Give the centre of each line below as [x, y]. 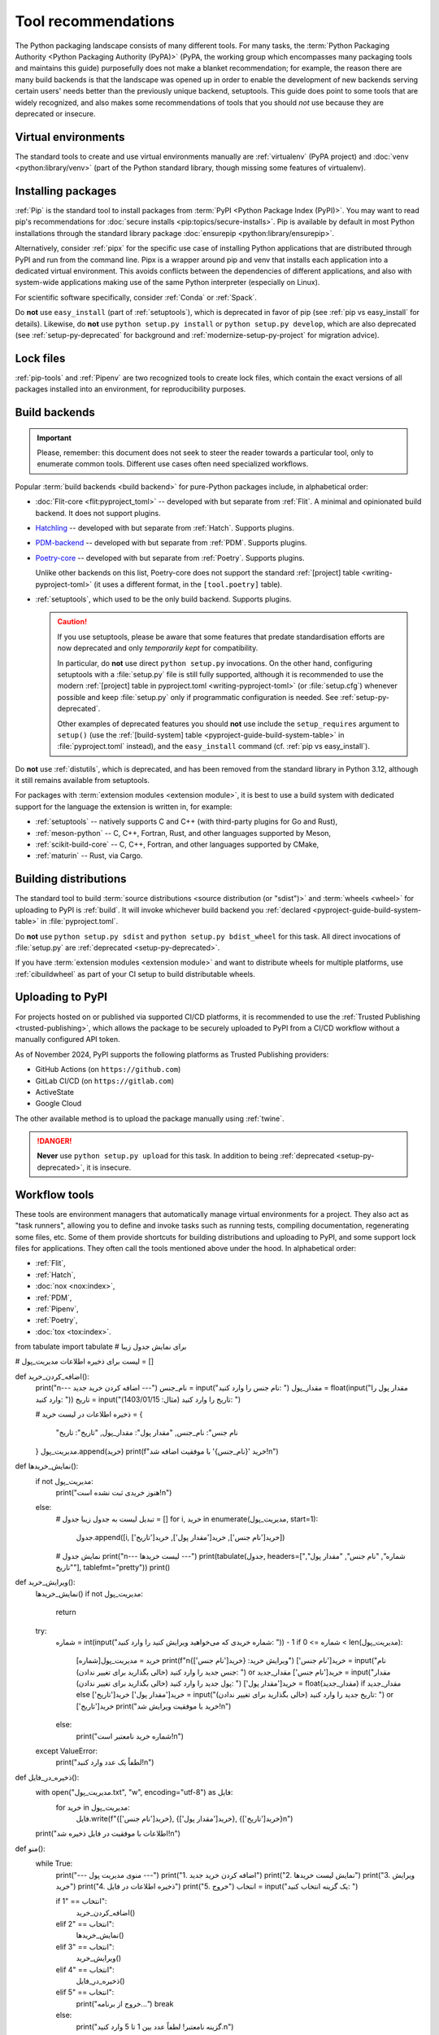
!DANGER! [54, 1141]
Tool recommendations [95, 21]
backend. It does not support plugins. [98, 513]
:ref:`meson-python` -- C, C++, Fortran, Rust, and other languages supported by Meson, [183, 833]
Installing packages [66, 191]
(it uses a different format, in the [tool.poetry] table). [188, 584]
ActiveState [55, 1092]
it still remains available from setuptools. [83, 781]
